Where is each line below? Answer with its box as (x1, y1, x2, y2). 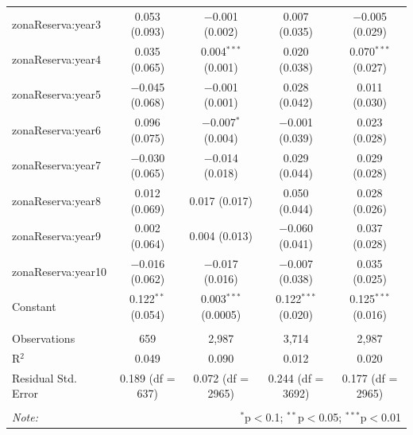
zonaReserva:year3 (12, 15, 101, 32)
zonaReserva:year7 (12, 157, 101, 173)
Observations (12, 329, 75, 346)
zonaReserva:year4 (12, 50, 101, 67)
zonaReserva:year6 (12, 121, 101, 138)
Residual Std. (12, 369, 77, 386)
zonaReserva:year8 (12, 192, 101, 208)
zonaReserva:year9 (12, 227, 101, 244)
